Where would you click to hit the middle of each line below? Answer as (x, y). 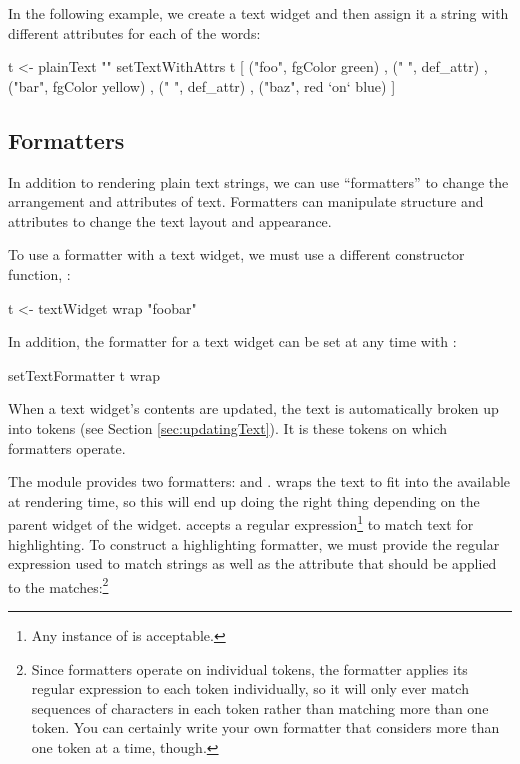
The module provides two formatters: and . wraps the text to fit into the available (259, 481)
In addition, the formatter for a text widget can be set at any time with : (232, 341)
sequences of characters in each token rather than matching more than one (260, 707)
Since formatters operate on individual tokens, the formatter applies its (249, 668)
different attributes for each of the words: (134, 32)
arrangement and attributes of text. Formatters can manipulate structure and (246, 201)
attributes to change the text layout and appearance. (170, 220)
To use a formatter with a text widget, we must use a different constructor (236, 254)
